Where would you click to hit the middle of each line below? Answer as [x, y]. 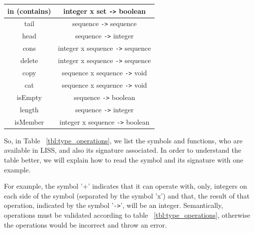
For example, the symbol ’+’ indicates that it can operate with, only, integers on [126, 186]
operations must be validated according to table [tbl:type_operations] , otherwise [127, 215]
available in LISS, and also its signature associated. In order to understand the [123, 150]
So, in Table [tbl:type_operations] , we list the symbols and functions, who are [123, 140]
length [29, 109]
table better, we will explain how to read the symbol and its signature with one [124, 160]
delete [29, 60]
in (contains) [29, 11]
